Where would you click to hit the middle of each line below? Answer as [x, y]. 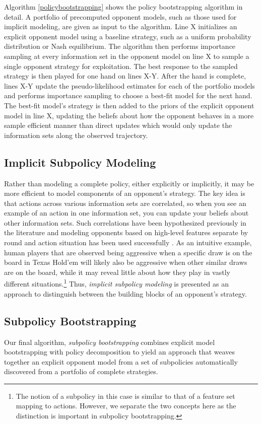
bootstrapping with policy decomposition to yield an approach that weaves [120, 352]
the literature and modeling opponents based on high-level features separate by [126, 232]
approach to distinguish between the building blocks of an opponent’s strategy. [125, 293]
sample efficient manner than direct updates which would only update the [118, 125]
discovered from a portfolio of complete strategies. [81, 371]
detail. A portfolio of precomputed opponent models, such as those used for [120, 16]
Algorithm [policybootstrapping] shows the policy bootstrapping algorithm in [123, 7]
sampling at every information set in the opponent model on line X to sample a [127, 56]
